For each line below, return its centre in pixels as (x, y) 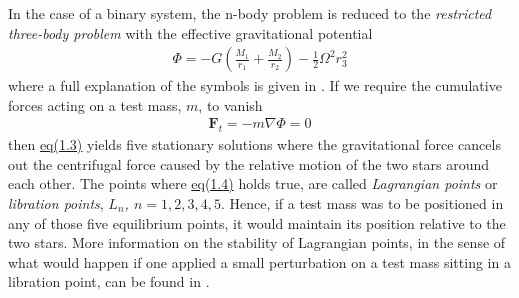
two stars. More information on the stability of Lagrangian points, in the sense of (257, 242)
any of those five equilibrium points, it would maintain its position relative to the (257, 222)
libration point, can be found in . (109, 281)
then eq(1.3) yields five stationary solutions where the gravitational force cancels (254, 144)
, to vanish (230, 104)
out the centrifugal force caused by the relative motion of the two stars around (249, 163)
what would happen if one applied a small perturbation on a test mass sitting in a (259, 261)
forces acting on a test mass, (95, 104)
